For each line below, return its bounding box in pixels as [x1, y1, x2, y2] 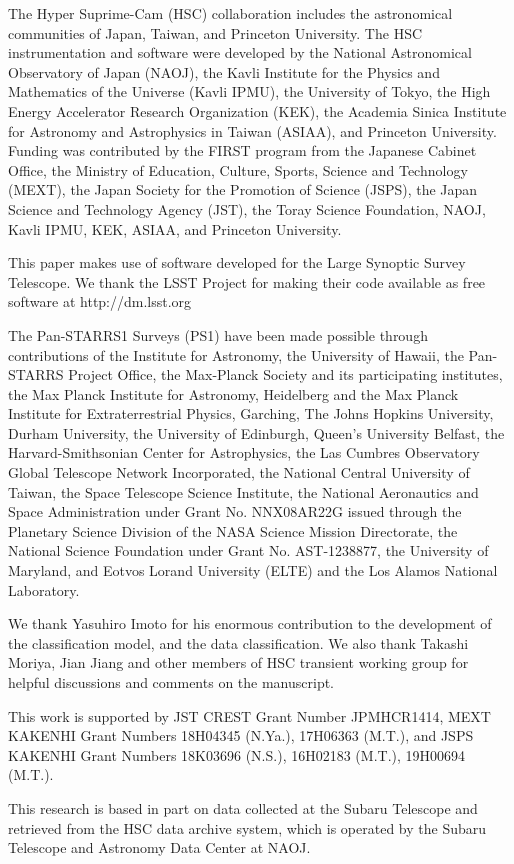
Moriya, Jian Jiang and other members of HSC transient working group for [8, 652, 469, 673]
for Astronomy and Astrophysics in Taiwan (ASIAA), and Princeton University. [8, 120, 497, 141]
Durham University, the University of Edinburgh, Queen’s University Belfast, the [8, 422, 505, 443]
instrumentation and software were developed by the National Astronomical [8, 42, 472, 63]
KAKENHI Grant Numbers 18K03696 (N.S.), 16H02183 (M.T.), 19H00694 [8, 744, 466, 765]
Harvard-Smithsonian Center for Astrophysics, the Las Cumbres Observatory [8, 442, 480, 463]
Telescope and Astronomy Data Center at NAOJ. [8, 837, 311, 858]
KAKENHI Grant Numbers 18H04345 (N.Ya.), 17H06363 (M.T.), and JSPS [8, 725, 474, 746]
